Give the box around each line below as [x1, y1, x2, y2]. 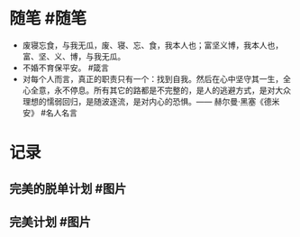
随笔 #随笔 [9, 8, 87, 29]
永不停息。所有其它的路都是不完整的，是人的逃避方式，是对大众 [53, 85, 291, 96]
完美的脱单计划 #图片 [9, 181, 127, 196]
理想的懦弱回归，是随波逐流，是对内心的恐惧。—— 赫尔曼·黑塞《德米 [22, 96, 280, 106]
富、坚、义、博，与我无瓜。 [22, 50, 126, 61]
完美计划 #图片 [9, 214, 92, 230]
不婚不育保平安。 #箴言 [22, 62, 110, 73]
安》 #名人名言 [22, 107, 78, 118]
